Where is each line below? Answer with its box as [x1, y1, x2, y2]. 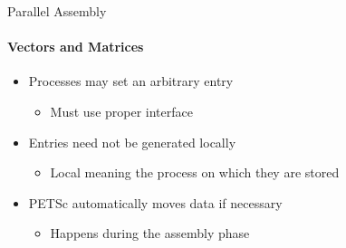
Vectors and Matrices [7, 37, 144, 56]
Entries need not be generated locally [28, 132, 236, 151]
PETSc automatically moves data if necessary [28, 193, 283, 212]
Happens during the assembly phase [50, 224, 250, 243]
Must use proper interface [50, 101, 193, 120]
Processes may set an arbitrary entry [28, 72, 234, 91]
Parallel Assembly [7, 2, 107, 20]
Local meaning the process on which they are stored [50, 163, 340, 182]
